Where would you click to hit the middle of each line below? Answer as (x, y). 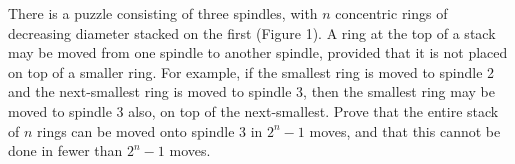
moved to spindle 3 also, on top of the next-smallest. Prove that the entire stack (253, 110)
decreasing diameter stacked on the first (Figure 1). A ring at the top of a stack (252, 32)
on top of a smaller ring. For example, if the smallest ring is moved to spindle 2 (251, 71)
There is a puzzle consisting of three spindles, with (163, 13)
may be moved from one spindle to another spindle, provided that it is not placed (258, 52)
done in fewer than (65, 150)
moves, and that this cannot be (405, 130)
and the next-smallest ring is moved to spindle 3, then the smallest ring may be (252, 91)
